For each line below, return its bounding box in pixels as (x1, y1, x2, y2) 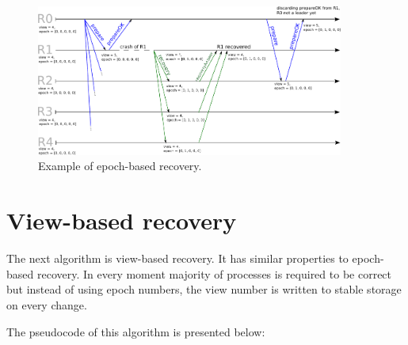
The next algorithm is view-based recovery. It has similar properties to (6, 250, 349, 267)
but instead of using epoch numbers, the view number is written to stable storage (6, 281, 402, 298)
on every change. (6, 296, 87, 313)
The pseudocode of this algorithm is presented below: (6, 323, 265, 339)
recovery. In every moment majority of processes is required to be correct (36, 265, 392, 282)
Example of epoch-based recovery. (38, 157, 202, 174)
